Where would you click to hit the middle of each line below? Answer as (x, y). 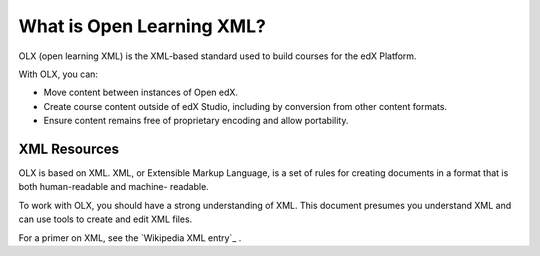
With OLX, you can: (58, 74)
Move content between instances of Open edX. (141, 92)
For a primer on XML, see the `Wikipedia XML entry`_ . (130, 237)
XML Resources (69, 148)
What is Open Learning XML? (142, 26)
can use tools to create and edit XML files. (105, 219)
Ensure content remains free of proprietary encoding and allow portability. (196, 121)
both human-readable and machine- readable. (113, 187)
